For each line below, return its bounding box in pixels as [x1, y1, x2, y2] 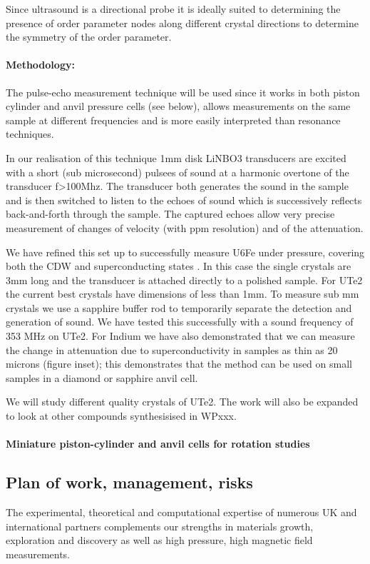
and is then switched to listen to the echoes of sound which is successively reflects [6, 192, 362, 207]
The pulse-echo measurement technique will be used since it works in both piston [6, 84, 360, 99]
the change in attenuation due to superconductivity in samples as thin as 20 [6, 342, 338, 357]
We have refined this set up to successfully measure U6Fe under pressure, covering [6, 244, 365, 259]
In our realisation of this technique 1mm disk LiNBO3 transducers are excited [6, 150, 346, 165]
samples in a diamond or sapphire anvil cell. [6, 370, 198, 385]
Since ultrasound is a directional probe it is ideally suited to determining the [6, 1, 341, 16]
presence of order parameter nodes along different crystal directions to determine [6, 15, 359, 30]
